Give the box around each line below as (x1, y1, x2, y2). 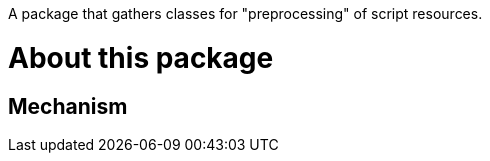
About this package (8, 40, 274, 75)
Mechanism (8, 93, 128, 119)
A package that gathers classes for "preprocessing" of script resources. (8, 5, 483, 22)
